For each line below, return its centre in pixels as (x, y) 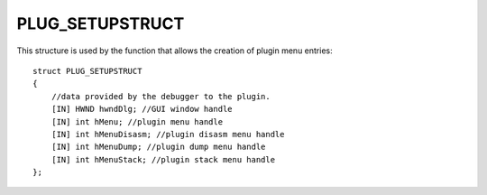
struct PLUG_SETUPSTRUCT (87, 71)
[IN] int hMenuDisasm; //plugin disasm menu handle (168, 134)
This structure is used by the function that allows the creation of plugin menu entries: (175, 51)
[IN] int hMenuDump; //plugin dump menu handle (158, 147)
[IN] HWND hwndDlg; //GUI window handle (142, 109)
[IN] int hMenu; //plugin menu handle (137, 121)
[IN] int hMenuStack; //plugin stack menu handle (163, 159)
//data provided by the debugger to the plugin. (161, 96)
